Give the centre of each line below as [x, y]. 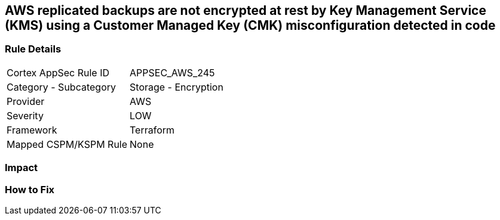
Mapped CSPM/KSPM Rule [67, 144]
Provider [26, 101]
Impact [22, 168]
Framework [32, 130]
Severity [25, 115]
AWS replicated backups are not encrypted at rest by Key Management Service [246, 10]
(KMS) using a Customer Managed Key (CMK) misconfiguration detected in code [250, 25]
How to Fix [30, 189]
